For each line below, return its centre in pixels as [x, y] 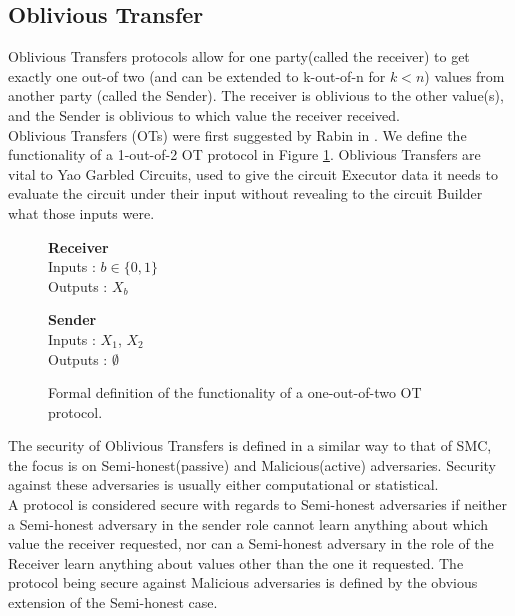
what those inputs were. [81, 212]
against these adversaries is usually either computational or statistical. [223, 484]
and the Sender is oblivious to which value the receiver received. [204, 114]
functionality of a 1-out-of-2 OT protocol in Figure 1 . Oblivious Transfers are [244, 154]
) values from [464, 75]
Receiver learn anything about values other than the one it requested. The [236, 562]
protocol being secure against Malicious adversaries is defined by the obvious [243, 582]
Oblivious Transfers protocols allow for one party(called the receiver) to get [239, 56]
